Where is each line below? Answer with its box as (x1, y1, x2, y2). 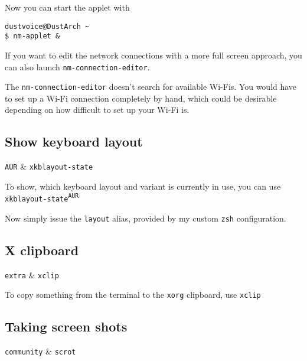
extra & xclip (5, 268, 59, 281)
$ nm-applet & (5, 32, 60, 41)
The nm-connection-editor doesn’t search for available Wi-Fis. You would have (5, 80, 297, 93)
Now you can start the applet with (5, 1, 130, 13)
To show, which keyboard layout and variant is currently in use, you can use (5, 180, 281, 192)
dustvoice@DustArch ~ (5, 22, 90, 31)
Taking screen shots (5, 317, 128, 336)
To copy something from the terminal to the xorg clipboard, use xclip (5, 288, 261, 301)
